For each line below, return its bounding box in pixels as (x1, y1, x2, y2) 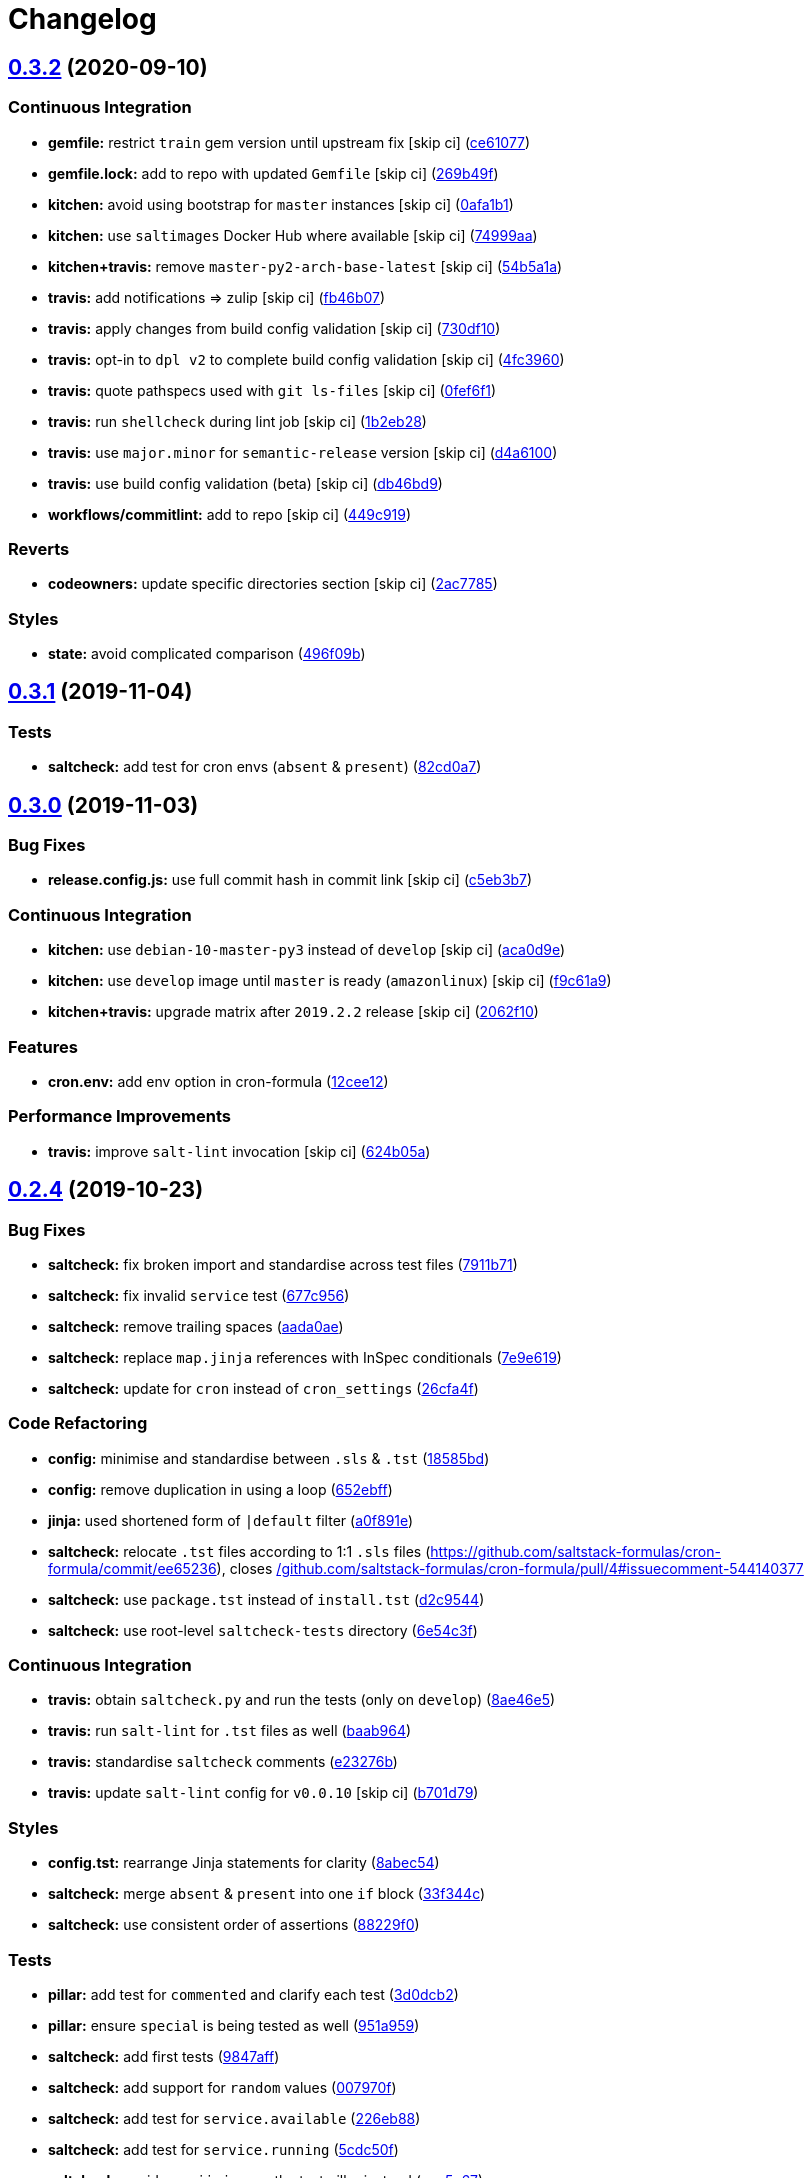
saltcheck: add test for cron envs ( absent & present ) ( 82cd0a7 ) (48, 758, 482, 776)
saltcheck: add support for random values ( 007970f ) (48, 2078, 397, 2096)
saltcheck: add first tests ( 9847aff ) (48, 2047, 280, 2065)
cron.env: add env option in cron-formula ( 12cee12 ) (48, 1072, 389, 1090)
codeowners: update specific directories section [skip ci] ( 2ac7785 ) (48, 575, 498, 593)
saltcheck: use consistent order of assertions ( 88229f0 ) (48, 1916, 420, 1934)
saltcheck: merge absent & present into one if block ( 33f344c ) (48, 1885, 486, 1903)
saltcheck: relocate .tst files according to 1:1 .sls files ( (48, 1542, 431, 1560)
